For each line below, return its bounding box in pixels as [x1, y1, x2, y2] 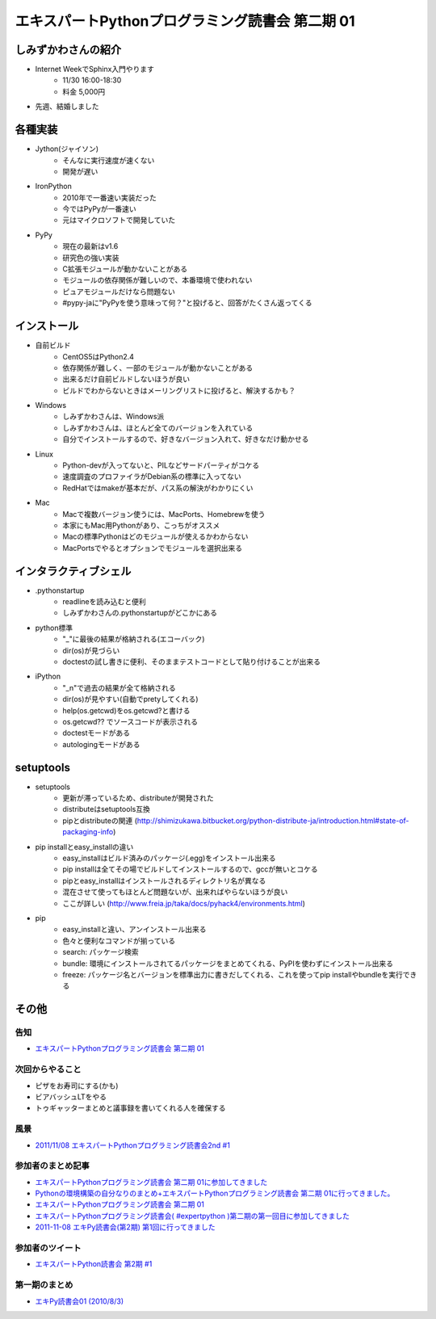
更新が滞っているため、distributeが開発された [62, 793, 214, 803]
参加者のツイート [15, 1242, 82, 1254]
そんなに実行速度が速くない [62, 155, 155, 165]
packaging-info [62, 827, 114, 837]
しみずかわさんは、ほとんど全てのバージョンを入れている [62, 422, 254, 432]
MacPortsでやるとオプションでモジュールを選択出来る [62, 543, 243, 552]
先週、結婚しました [35, 102, 99, 111]
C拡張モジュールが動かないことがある [62, 264, 188, 274]
